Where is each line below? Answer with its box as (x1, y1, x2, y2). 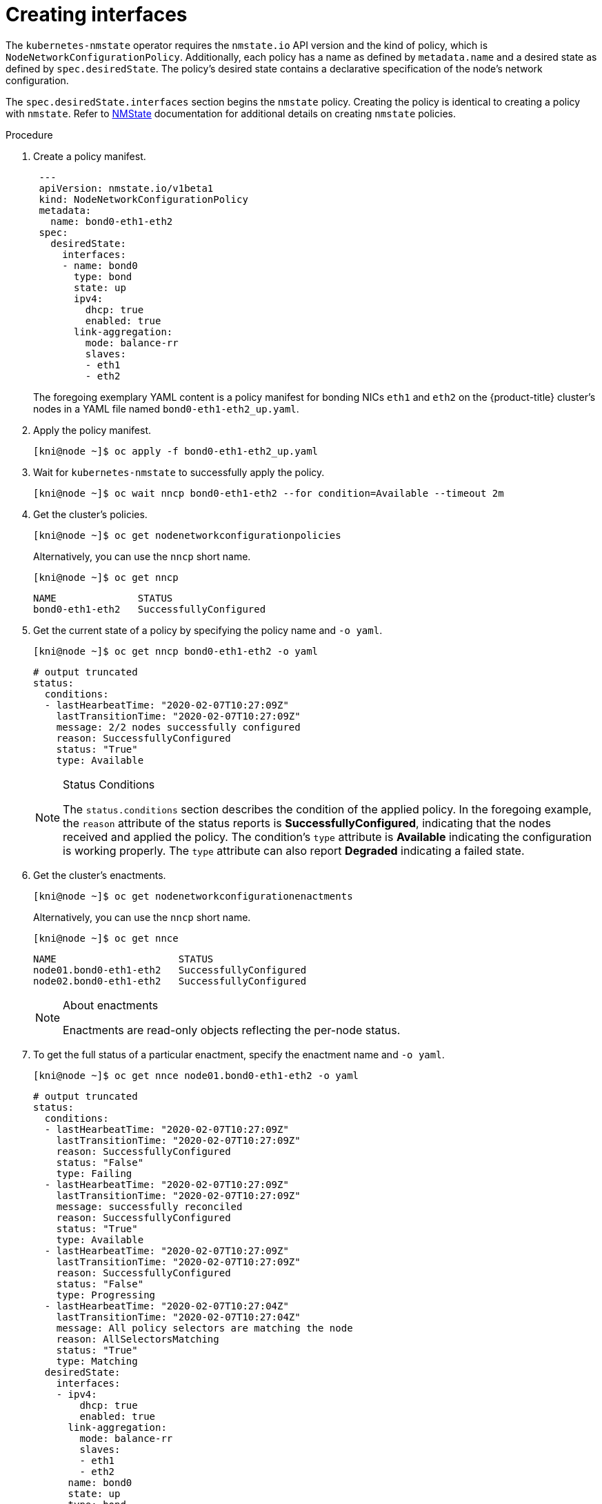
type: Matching (56, 1355, 138, 1367)
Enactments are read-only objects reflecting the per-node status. (63, 1022, 401, 1037)
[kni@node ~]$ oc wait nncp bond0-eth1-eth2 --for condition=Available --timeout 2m (33, 487, 504, 499)
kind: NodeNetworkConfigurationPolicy (39, 193, 248, 205)
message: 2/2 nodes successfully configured (56, 721, 301, 733)
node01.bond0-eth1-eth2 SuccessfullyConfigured (33, 964, 307, 976)
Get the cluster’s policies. (33, 508, 148, 520)
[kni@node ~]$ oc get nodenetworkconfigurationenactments (33, 890, 353, 902)
